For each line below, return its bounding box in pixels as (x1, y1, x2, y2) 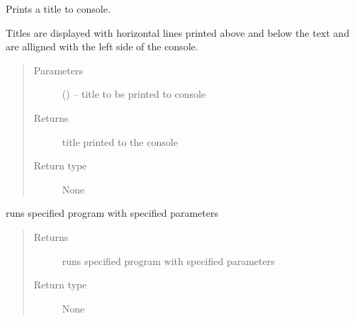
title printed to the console (62, 134, 178, 149)
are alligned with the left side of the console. (6, 39, 198, 54)
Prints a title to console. (6, 1, 111, 16)
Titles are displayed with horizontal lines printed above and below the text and (6, 25, 349, 40)
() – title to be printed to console (62, 86, 206, 101)
